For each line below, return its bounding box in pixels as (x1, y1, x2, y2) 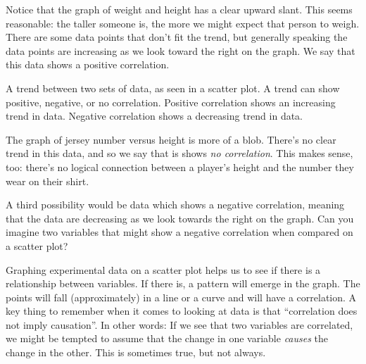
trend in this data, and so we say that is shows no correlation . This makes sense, (6, 146, 353, 161)
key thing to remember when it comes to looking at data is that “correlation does (6, 303, 358, 318)
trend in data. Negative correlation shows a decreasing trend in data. (6, 108, 303, 123)
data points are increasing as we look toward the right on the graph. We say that (6, 43, 355, 58)
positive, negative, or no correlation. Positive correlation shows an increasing (6, 94, 336, 109)
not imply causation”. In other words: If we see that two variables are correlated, (6, 317, 353, 332)
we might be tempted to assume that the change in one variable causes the (6, 331, 329, 346)
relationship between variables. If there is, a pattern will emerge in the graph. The (6, 276, 360, 291)
